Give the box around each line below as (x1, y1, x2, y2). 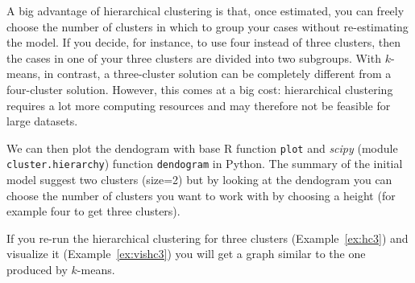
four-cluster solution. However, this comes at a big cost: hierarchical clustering (6, 80, 393, 97)
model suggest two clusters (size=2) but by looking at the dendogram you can (6, 171, 392, 188)
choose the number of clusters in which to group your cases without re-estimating (6, 18, 409, 35)
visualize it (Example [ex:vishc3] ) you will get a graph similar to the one (6, 245, 366, 262)
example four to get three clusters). (6, 203, 181, 219)
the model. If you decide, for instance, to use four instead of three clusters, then (6, 34, 400, 51)
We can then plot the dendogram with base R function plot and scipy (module (6, 139, 398, 156)
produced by (6, 261, 68, 278)
